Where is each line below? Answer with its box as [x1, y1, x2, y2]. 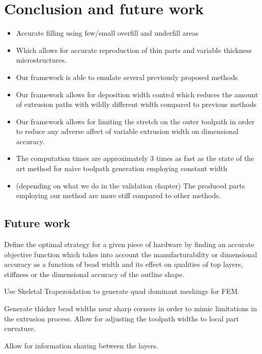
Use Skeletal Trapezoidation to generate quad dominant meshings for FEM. [4, 286, 240, 296]
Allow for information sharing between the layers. [4, 340, 158, 350]
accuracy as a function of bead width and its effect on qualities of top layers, [4, 259, 243, 269]
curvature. [4, 323, 36, 334]
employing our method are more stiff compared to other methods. [16, 190, 221, 201]
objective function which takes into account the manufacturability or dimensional [4, 249, 257, 259]
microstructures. [16, 55, 67, 65]
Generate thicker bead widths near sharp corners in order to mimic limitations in [4, 303, 257, 314]
